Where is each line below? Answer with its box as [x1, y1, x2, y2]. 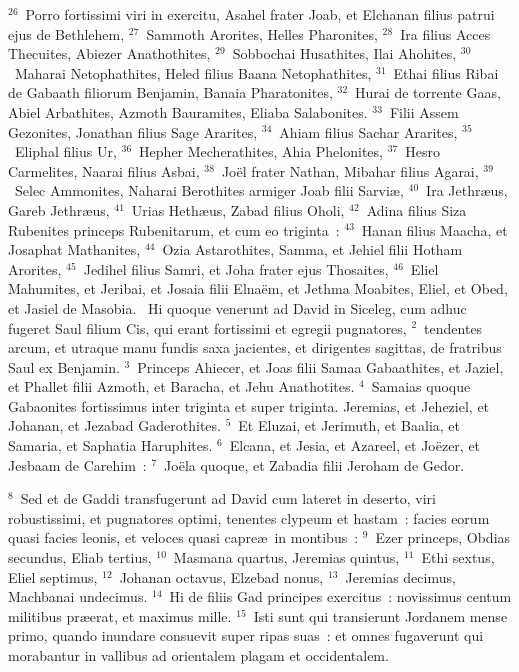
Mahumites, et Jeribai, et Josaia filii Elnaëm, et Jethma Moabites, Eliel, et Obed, [8, 278, 508, 299]
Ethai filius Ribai [393, 62, 499, 83]
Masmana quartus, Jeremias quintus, [173, 547, 400, 568]
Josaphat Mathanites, [8, 239, 141, 260]
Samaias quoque [371, 376, 471, 397]
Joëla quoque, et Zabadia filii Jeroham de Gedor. [164, 454, 465, 475]
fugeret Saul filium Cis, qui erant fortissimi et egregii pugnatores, [8, 317, 407, 338]
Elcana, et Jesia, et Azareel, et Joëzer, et [229, 435, 481, 456]
